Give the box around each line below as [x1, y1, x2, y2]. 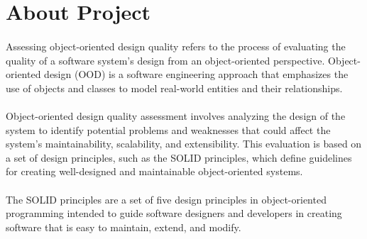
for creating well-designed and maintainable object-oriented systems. [6, 164, 303, 179]
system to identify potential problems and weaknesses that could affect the [6, 122, 331, 137]
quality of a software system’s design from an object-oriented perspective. [6, 52, 325, 67]
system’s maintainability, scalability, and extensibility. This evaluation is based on [6, 136, 362, 151]
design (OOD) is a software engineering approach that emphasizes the [44, 67, 349, 82]
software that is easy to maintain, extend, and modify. [6, 219, 241, 234]
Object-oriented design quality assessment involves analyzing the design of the [6, 108, 346, 123]
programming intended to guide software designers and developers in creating [6, 206, 342, 221]
